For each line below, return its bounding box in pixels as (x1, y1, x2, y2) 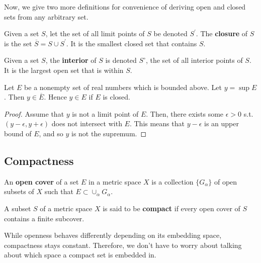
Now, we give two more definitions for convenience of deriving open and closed (4, 2, 246, 12)
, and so (39, 128, 63, 138)
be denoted (153, 28, 188, 39)
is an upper (204, 118, 239, 129)
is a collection (151, 176, 194, 187)
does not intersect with (51, 118, 122, 129)
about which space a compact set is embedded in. (4, 249, 156, 260)
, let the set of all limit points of (45, 28, 145, 39)
